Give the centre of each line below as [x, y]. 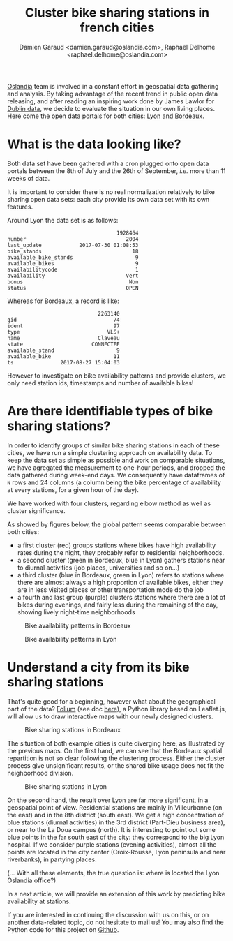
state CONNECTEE [63, 344]
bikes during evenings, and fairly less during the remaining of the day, [118, 605]
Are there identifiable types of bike [110, 412]
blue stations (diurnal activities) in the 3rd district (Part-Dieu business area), [116, 822]
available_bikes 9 [73, 263]
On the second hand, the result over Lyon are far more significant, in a [108, 800]
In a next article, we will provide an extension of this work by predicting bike [116, 894]
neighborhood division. [40, 773]
